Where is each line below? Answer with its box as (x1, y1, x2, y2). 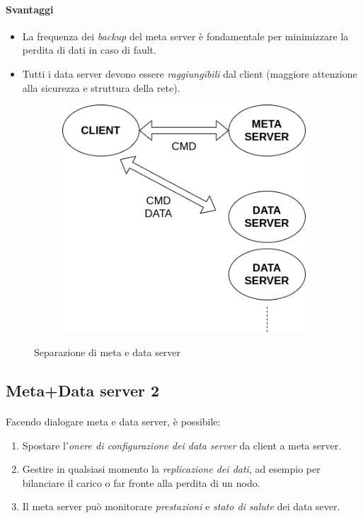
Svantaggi (6, 1, 54, 16)
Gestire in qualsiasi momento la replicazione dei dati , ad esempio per (22, 461, 321, 476)
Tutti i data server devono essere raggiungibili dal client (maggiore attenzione (22, 66, 357, 81)
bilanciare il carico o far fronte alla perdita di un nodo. (22, 475, 260, 490)
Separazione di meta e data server (34, 345, 181, 360)
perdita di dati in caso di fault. (22, 42, 156, 57)
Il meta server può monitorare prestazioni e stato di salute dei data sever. (22, 499, 340, 514)
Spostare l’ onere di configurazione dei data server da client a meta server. (22, 437, 342, 452)
